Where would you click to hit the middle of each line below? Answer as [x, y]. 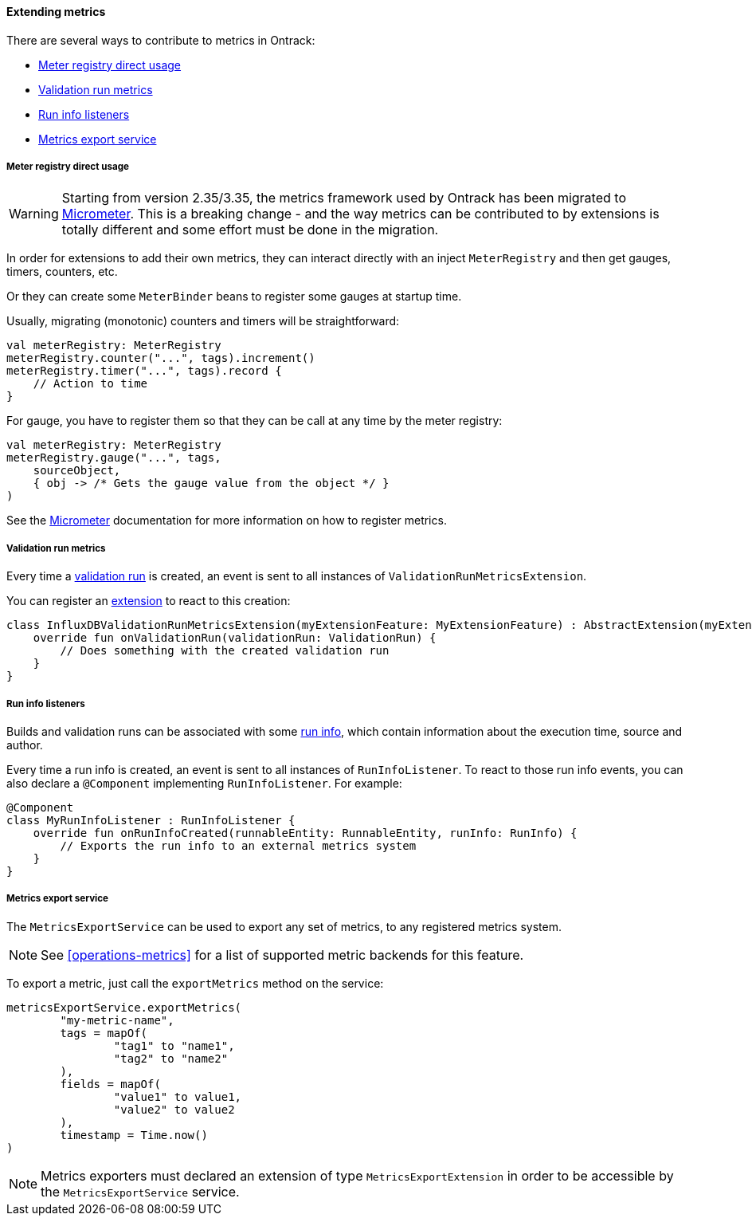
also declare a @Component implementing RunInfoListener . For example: [204, 783]
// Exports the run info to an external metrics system [238, 845]
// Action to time [90, 384]
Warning [34, 214]
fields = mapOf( [110, 1084]
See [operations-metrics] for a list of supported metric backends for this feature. [282, 955]
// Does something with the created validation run [225, 651]
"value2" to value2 [174, 1109]
